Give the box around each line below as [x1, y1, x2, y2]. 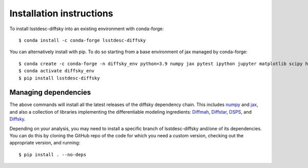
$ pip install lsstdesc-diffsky [18, 75, 100, 81]
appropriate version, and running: [9, 140, 81, 146]
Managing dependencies [9, 88, 91, 97]
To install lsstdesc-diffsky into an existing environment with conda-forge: [9, 26, 164, 32]
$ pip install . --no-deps [18, 152, 87, 157]
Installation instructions [9, 8, 113, 19]
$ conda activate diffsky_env [18, 68, 95, 74]
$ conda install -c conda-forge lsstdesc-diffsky [18, 37, 146, 43]
